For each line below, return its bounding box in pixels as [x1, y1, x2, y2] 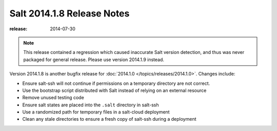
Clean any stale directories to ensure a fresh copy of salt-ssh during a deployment [22, 116, 197, 122]
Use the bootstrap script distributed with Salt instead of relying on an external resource [22, 87, 207, 93]
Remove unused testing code [22, 95, 84, 101]
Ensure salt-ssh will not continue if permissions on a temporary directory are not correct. [22, 80, 210, 86]
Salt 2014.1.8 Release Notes [9, 8, 130, 19]
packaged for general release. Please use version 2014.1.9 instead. [23, 57, 164, 63]
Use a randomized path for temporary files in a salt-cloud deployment [22, 109, 170, 115]
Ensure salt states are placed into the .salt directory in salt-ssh [22, 102, 159, 108]
